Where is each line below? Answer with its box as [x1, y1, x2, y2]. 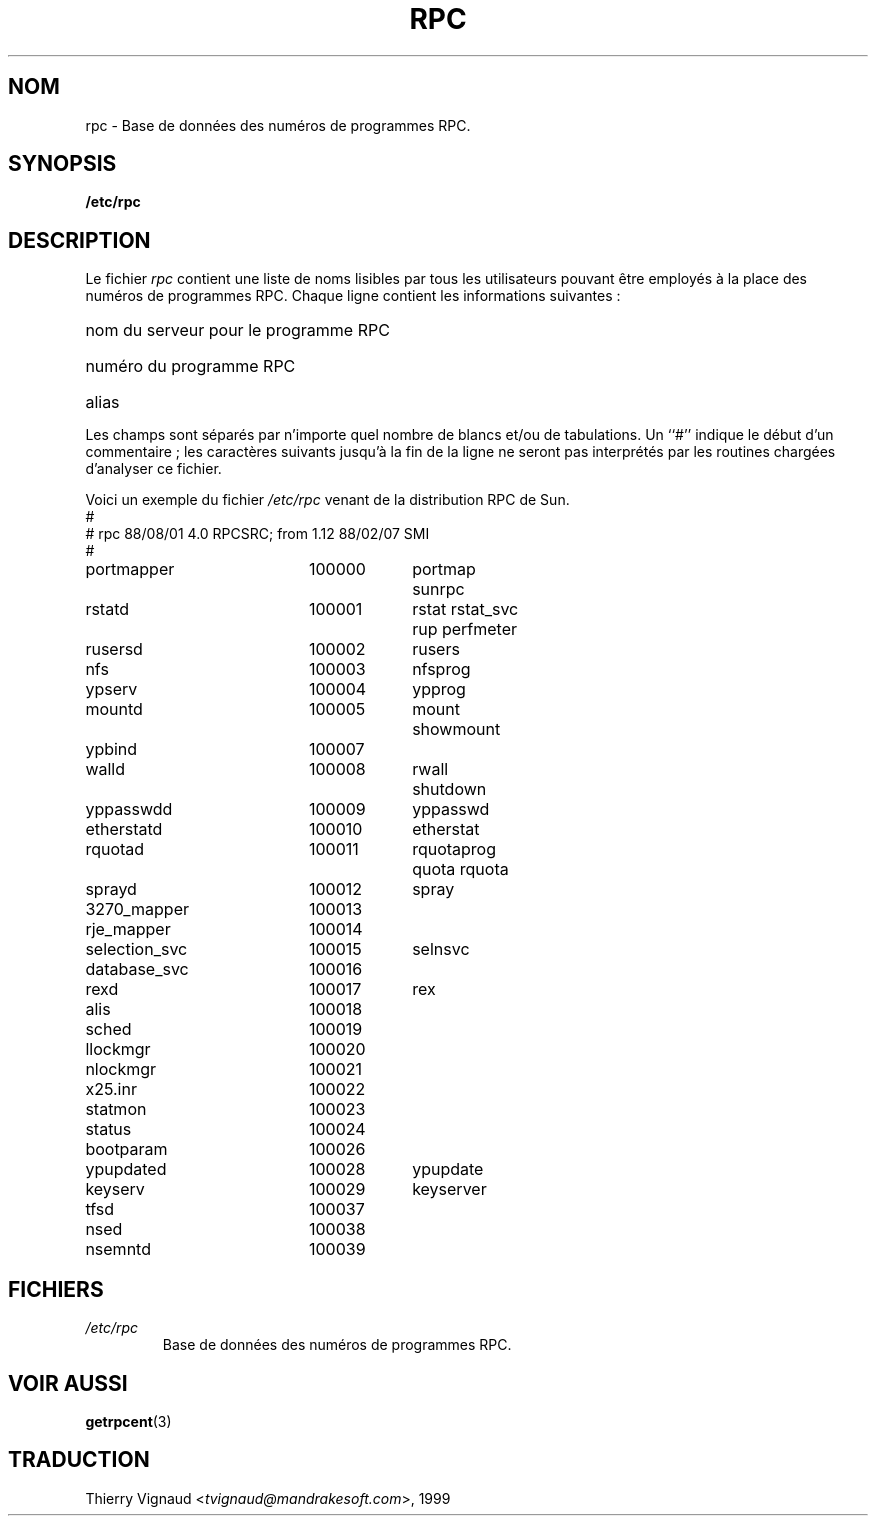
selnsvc [412, 939, 470, 960]
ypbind [85, 739, 138, 760]
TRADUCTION [8, 1447, 150, 1473]
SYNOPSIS [8, 151, 117, 177]
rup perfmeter [412, 619, 518, 640]
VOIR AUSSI [8, 1370, 128, 1396]
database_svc [85, 959, 189, 980]
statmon [85, 1099, 147, 1120]
